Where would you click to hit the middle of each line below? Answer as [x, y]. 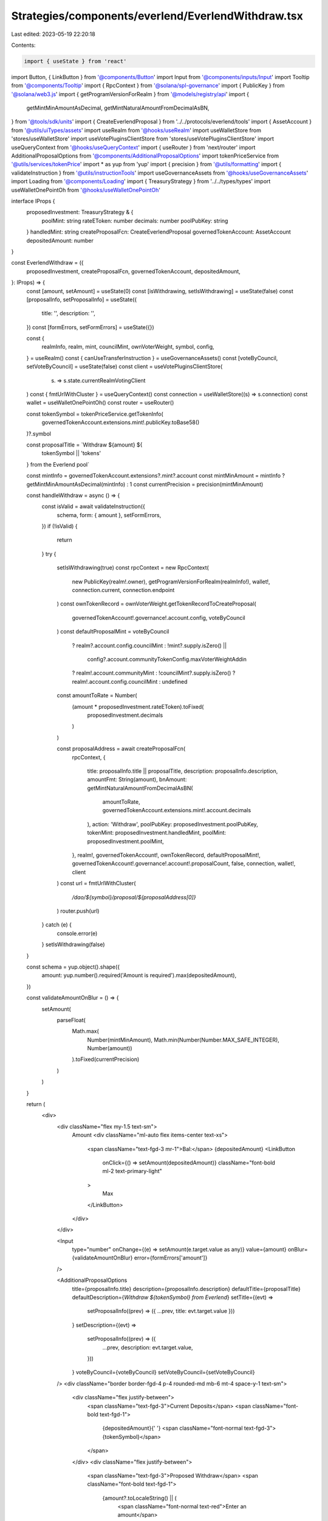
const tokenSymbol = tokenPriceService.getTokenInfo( [95, 414]
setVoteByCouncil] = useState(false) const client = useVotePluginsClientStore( [125, 367]
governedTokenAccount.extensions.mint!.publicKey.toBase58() [121, 422]
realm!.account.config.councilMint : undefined [130, 681]
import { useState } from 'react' [75, 61]
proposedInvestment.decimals [125, 715]
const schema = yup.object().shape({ [73, 967]
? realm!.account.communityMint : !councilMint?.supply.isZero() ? [154, 673]
